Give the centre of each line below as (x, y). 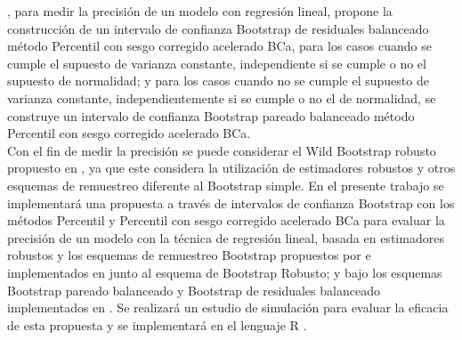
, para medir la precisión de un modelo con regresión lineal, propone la (200, 11)
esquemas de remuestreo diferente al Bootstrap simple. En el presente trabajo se (226, 185)
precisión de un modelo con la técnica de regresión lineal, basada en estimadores (226, 237)
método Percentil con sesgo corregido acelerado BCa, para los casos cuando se (219, 46)
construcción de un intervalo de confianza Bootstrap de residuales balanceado (218, 28)
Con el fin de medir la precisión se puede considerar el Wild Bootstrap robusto (222, 150)
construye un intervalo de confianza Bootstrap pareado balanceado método (211, 115)
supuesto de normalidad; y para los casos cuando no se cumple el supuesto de (218, 81)
